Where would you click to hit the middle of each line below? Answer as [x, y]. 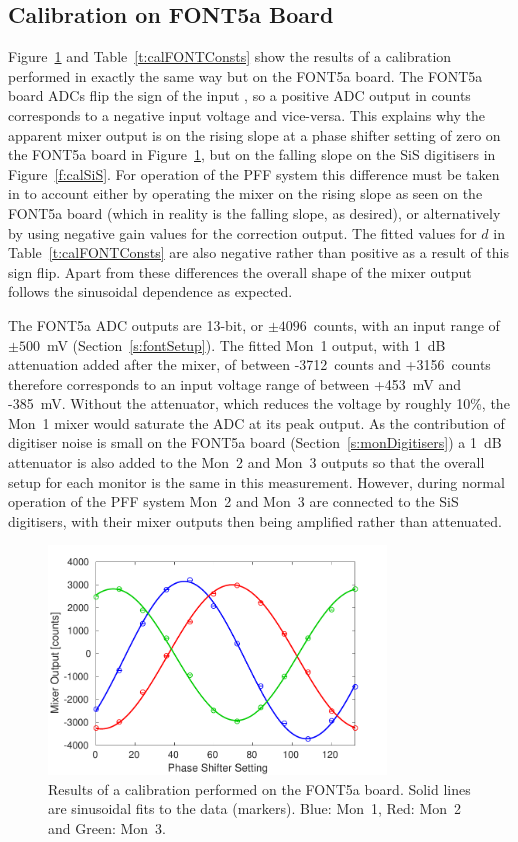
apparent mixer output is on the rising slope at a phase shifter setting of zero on [254, 134]
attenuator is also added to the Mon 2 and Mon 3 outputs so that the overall [246, 462]
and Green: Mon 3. [107, 827]
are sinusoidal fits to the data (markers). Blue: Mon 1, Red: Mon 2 [255, 808]
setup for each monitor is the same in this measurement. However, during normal [256, 481]
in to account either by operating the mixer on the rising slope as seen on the [245, 193]
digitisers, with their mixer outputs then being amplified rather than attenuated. [255, 520]
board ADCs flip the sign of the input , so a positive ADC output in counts [239, 95]
